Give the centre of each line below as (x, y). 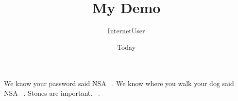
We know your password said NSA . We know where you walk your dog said (119, 83)
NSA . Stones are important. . (52, 93)
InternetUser (126, 31)
